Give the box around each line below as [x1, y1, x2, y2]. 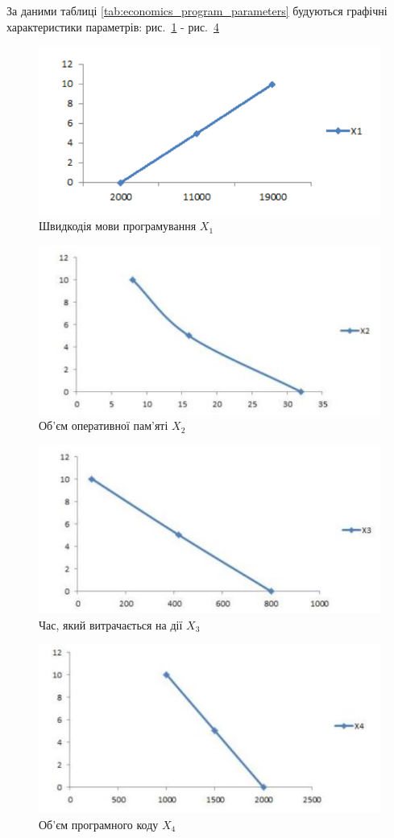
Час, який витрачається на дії [39, 616, 183, 633]
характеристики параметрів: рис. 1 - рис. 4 [6, 18, 219, 35]
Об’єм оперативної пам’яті [39, 417, 168, 434]
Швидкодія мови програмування [39, 217, 197, 234]
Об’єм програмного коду [39, 815, 159, 832]
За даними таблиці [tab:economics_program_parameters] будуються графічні [6, 2, 388, 19]
